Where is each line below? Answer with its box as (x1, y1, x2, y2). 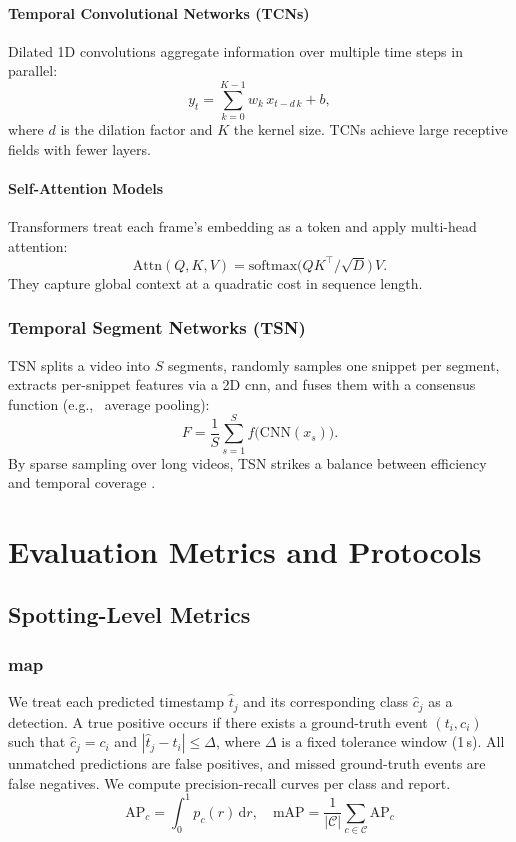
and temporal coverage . (8, 472, 156, 493)
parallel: (8, 60, 58, 81)
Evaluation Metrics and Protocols (8, 530, 482, 571)
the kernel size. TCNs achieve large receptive (233, 119, 508, 140)
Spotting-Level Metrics (8, 599, 251, 630)
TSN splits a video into (8, 354, 151, 375)
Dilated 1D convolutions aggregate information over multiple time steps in (8, 40, 463, 61)
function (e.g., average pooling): (8, 393, 210, 414)
